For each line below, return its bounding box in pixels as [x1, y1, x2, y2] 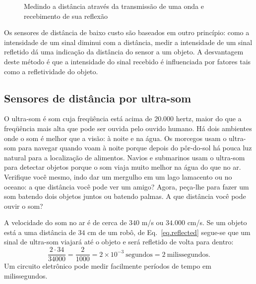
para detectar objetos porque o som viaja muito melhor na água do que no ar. [4, 162, 241, 172]
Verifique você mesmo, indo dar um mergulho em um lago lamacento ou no [4, 171, 232, 182]
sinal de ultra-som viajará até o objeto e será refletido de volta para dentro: [4, 237, 234, 247]
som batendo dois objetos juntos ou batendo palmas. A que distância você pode [4, 191, 246, 201]
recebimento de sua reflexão [24, 10, 108, 21]
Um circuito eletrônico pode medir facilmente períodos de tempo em [4, 261, 211, 271]
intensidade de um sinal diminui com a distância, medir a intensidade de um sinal [4, 37, 253, 47]
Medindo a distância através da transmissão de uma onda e [24, 1, 204, 11]
